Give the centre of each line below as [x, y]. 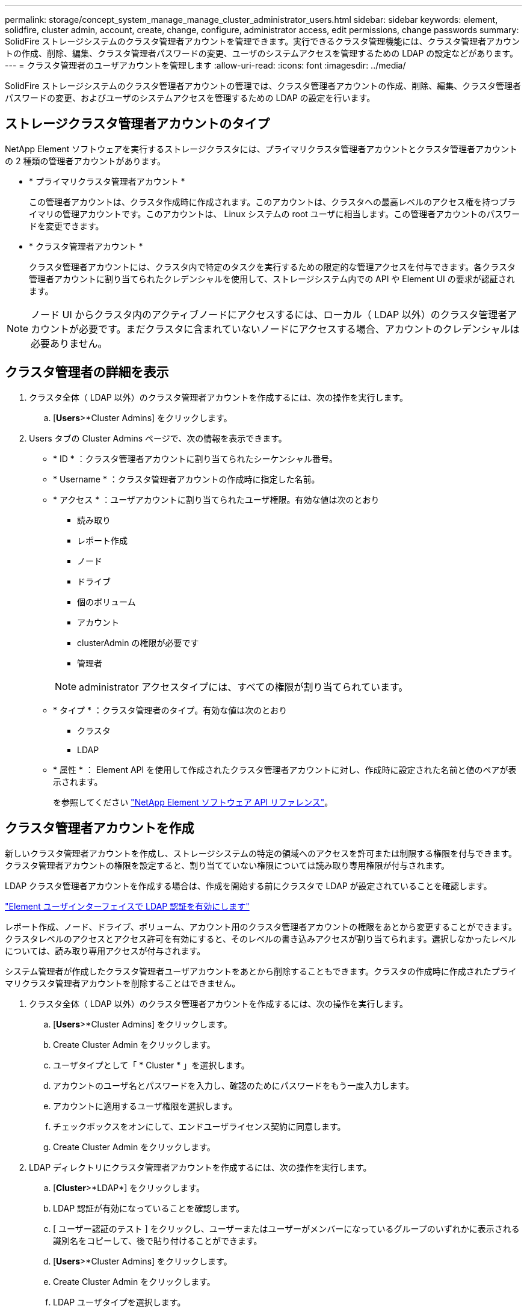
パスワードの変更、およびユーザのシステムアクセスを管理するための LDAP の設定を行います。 [190, 98]
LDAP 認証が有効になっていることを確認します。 [149, 1208]
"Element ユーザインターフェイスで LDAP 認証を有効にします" [127, 906]
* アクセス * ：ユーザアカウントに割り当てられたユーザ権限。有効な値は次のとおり [216, 499]
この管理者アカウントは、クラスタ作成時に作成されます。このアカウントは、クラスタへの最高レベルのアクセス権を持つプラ [273, 202]
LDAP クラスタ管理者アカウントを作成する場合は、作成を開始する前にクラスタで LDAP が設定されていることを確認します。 [248, 885]
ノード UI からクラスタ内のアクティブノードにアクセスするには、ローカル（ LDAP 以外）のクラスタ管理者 [269, 314]
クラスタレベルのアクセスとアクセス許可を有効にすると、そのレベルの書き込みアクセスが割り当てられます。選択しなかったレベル [260, 938]
